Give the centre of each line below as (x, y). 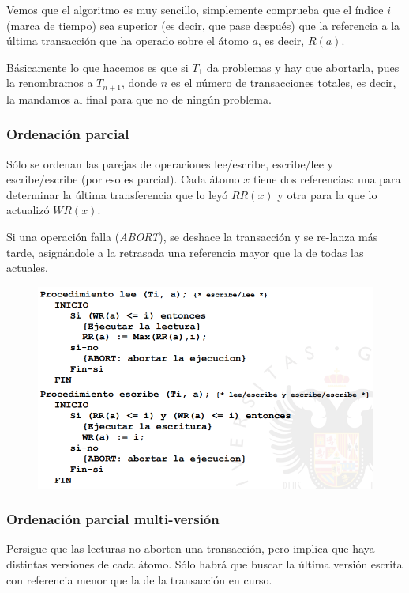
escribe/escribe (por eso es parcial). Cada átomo (123, 179)
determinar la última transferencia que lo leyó (117, 194)
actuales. (27, 268)
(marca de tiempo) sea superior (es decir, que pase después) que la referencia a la (203, 25)
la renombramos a (50, 83)
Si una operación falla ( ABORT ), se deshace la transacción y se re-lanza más (192, 237)
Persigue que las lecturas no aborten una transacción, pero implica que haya (191, 548)
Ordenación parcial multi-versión (113, 519)
